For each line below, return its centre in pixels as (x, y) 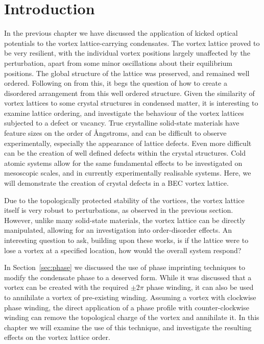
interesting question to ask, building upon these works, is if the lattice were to (126, 240)
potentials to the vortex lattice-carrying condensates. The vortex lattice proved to (132, 43)
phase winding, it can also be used (200, 287)
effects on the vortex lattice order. (57, 337)
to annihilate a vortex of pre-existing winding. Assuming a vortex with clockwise (130, 297)
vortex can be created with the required (66, 287)
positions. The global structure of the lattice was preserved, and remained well (127, 73)
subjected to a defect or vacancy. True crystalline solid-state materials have (122, 123)
